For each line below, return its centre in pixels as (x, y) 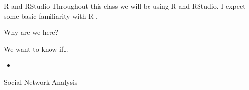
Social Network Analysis (41, 81)
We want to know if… (36, 48)
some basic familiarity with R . (51, 15)
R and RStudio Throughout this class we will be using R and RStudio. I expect (125, 6)
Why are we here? (31, 32)
